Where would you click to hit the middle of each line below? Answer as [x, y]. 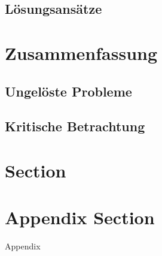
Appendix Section [80, 217]
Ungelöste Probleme [68, 91]
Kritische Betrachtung [75, 126]
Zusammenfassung [81, 52]
